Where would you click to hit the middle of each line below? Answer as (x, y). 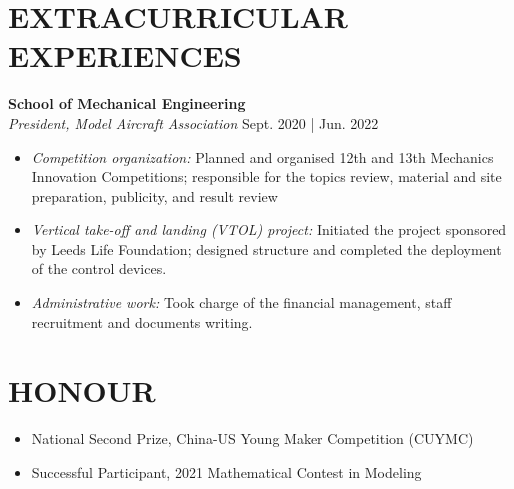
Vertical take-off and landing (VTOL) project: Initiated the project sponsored (269, 229)
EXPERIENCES (125, 55)
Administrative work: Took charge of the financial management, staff (241, 302)
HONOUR (82, 390)
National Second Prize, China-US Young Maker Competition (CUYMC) (252, 438)
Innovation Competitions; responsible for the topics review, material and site (266, 176)
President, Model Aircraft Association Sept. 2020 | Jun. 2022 (193, 122)
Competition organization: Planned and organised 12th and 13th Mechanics (262, 156)
